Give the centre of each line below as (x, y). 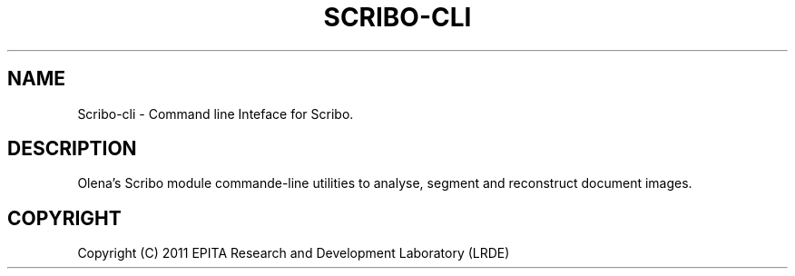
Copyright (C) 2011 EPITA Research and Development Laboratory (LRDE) (294, 253)
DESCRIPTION (72, 149)
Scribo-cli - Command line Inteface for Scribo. (216, 113)
